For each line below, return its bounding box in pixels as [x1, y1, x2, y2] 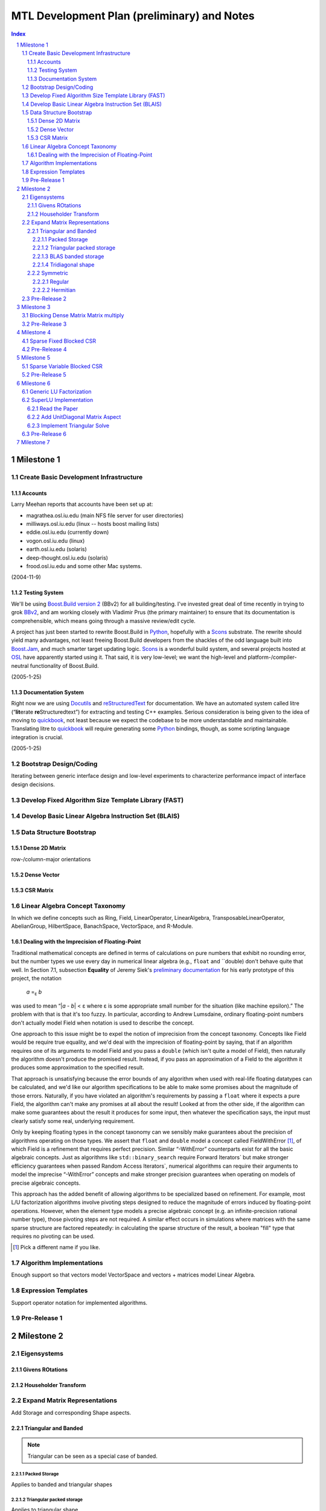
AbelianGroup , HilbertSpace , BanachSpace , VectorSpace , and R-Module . [11, 922, 193, 930]
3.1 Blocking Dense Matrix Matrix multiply [22, 312, 124, 319]
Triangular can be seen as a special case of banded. [27, 1452, 158, 1460]
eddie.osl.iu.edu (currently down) [26, 529, 109, 536]
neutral [11, 662, 29, 669]
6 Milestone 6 [16, 380, 51, 387]
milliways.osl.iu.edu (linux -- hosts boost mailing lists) [26, 520, 160, 528]
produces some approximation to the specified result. [11, 1064, 144, 1071]
